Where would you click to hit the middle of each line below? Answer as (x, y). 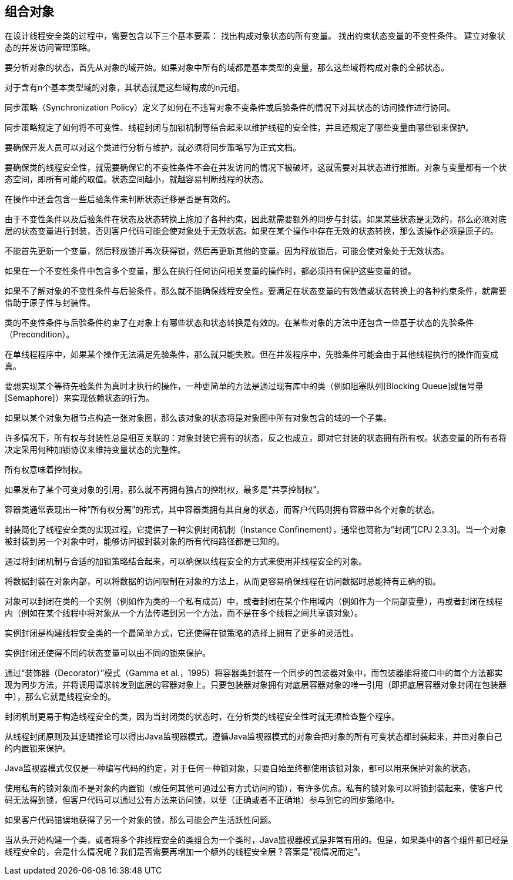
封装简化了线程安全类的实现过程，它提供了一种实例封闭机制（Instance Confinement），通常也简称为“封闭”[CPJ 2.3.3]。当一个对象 (256, 530)
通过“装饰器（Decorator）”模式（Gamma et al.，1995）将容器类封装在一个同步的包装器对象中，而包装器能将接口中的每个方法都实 (254, 673)
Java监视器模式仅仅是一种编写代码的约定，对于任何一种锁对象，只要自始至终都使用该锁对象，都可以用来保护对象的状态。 (240, 768)
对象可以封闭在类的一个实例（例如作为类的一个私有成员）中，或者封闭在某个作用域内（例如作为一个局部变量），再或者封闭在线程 (254, 601)
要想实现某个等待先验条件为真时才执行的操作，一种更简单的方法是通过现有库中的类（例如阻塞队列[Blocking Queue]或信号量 (244, 386)
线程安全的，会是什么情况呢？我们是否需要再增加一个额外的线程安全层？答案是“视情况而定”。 (185, 852)
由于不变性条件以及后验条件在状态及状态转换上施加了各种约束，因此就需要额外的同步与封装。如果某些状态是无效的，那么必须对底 (256, 219)
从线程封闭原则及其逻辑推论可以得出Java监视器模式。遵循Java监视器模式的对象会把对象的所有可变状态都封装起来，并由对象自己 (254, 737)
